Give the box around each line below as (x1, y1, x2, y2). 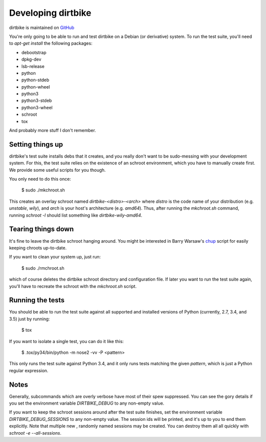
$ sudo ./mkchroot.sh (21, 187, 65, 193)
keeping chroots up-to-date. (9, 245, 66, 251)
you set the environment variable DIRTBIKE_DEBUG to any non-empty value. (9, 400, 165, 406)
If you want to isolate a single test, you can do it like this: (9, 338, 124, 344)
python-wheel (21, 84, 50, 90)
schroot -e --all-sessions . (9, 430, 62, 436)
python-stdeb (21, 77, 49, 83)
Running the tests (9, 296, 65, 305)
